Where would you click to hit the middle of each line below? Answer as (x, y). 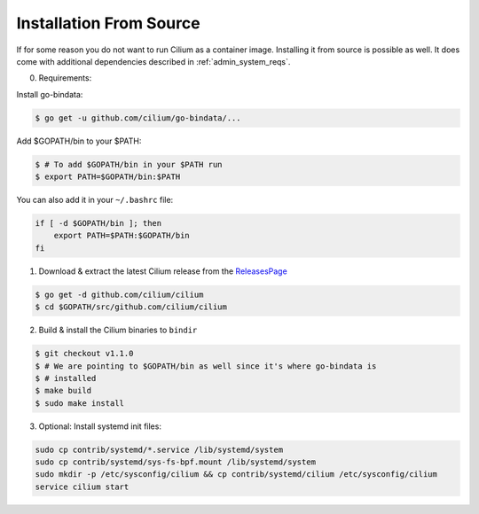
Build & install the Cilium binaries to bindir (118, 330)
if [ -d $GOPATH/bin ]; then (98, 223)
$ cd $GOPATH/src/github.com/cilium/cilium (131, 307)
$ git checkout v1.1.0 (84, 354)
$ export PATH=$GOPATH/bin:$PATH (108, 177)
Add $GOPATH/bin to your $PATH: (79, 141)
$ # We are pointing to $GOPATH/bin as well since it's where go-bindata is (206, 366)
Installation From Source (108, 23)
